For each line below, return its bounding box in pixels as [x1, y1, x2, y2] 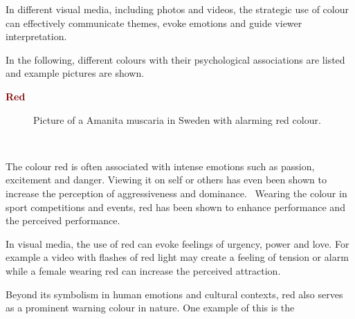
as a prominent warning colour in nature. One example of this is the [6, 300, 295, 315]
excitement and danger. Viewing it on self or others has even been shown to [6, 172, 327, 187]
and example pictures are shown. [6, 66, 145, 80]
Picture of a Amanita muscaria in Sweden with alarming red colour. [33, 112, 321, 127]
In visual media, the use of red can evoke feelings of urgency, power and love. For [6, 236, 349, 250]
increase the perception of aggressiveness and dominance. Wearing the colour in [6, 185, 347, 200]
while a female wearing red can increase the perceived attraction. [6, 263, 281, 277]
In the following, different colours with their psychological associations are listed [6, 52, 345, 66]
